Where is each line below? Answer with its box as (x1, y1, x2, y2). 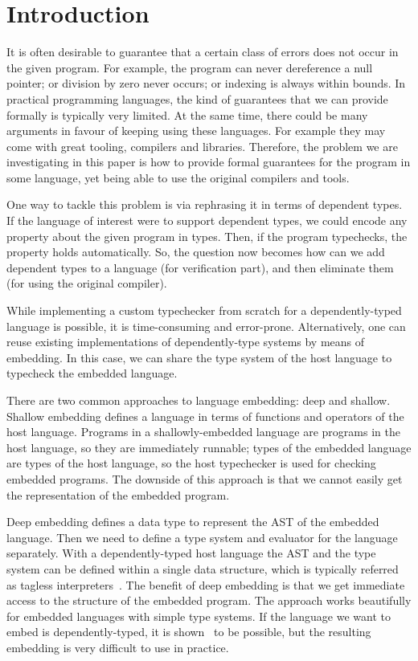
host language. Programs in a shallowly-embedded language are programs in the (6, 423, 400, 440)
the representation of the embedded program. (6, 486, 230, 503)
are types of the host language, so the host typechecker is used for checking (6, 455, 376, 471)
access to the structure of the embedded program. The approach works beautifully (6, 592, 412, 609)
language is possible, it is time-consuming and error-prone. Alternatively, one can (6, 317, 406, 334)
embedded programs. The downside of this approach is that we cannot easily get (6, 470, 403, 487)
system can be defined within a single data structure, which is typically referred (6, 560, 399, 577)
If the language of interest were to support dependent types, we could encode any (6, 212, 408, 229)
